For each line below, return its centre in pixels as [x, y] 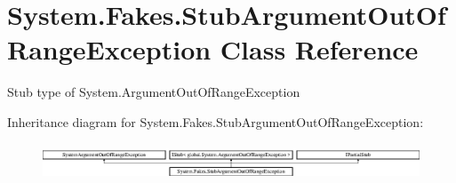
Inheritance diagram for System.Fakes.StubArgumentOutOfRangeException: [216, 121]
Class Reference [319, 49]
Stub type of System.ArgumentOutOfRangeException [154, 92]
